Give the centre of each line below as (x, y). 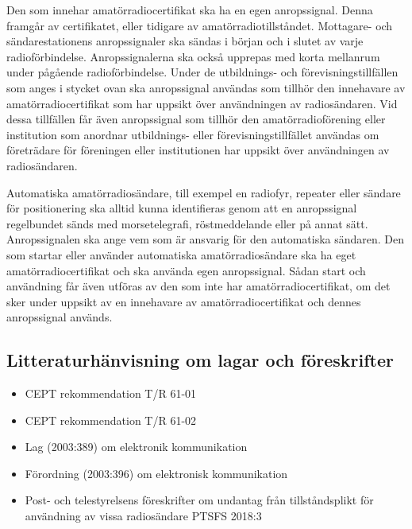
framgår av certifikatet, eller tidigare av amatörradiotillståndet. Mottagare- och (200, 25)
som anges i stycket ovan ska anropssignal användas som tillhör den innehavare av (206, 87)
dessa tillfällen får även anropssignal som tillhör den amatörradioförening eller (196, 119)
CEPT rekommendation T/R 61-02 (111, 420)
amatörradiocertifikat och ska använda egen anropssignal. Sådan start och (186, 270)
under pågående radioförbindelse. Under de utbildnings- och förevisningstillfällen (202, 72)
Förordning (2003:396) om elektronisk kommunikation (156, 473)
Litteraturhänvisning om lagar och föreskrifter (200, 360)
